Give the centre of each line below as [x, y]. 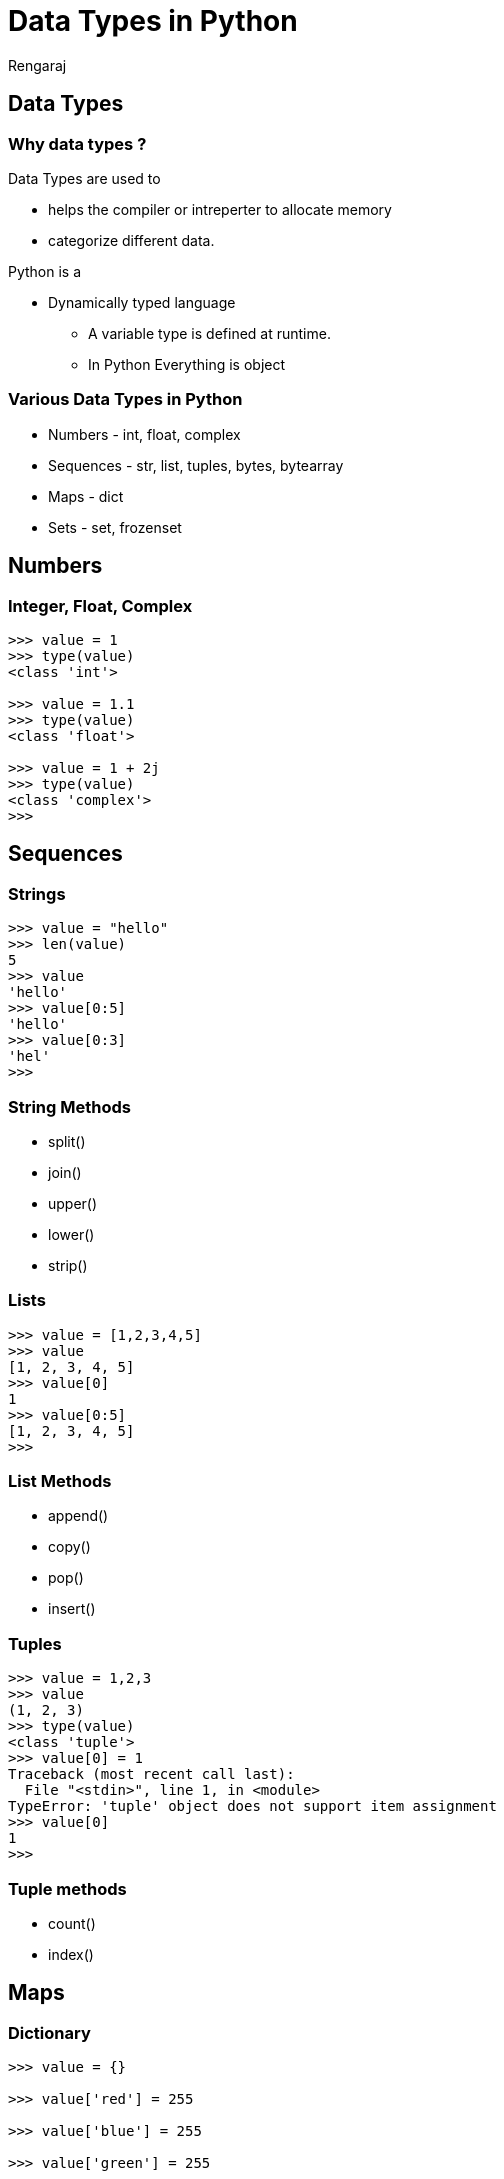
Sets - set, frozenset [115, 527]
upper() [73, 1203]
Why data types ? [77, 143]
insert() [72, 1609]
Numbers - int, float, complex [144, 434]
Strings [37, 893]
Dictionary [49, 2032]
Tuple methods [67, 1888]
